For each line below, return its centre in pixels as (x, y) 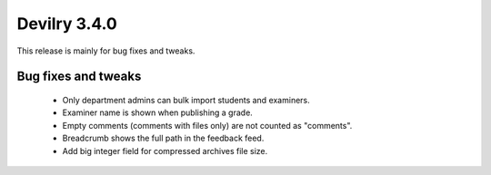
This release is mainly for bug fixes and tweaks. (106, 51)
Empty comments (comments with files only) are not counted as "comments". (207, 125)
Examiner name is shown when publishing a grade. (158, 112)
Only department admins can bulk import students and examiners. (186, 100)
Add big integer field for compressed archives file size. (165, 151)
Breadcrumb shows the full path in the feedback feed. (163, 138)
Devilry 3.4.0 (67, 24)
